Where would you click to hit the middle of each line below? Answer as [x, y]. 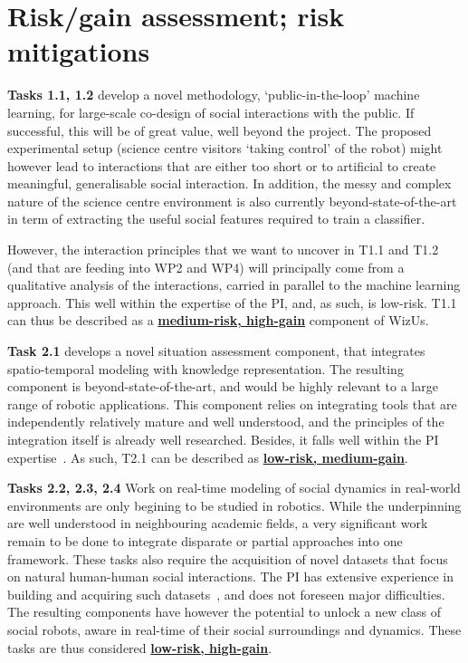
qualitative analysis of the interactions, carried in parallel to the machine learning [234, 285]
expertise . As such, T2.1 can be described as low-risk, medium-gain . [208, 457]
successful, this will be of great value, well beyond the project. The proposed [220, 130]
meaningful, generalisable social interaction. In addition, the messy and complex [229, 183]
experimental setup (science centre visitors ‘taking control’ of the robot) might [225, 148]
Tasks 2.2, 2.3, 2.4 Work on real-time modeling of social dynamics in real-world [234, 488]
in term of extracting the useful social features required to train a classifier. [216, 219]
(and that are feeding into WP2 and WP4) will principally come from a [206, 267]
